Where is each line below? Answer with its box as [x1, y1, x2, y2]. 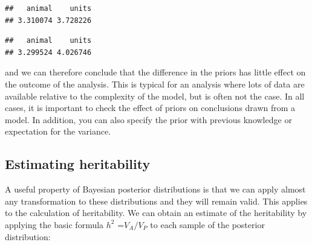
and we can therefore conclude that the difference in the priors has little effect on [5, 66, 306, 78]
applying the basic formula [5, 218, 104, 231]
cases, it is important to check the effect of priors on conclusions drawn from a [5, 101, 296, 114]
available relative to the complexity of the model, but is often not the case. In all [5, 89, 305, 102]
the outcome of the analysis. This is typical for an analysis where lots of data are [5, 77, 305, 90]
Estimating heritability [5, 154, 151, 173]
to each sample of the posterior [150, 218, 265, 231]
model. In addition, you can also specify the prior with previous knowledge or [5, 113, 292, 126]
